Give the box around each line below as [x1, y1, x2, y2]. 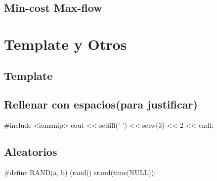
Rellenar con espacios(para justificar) [4, 97, 198, 112]
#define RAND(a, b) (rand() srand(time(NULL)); [4, 167, 156, 177]
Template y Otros [4, 34, 127, 54]
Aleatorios [4, 144, 57, 159]
